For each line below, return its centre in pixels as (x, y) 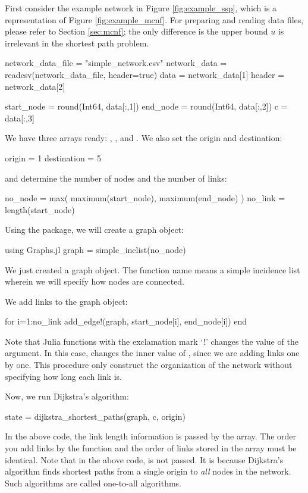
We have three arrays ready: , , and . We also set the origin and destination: (144, 138)
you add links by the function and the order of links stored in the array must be (151, 448)
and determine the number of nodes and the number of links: (116, 178)
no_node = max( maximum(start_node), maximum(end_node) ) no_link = (145, 198)
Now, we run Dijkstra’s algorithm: (67, 396)
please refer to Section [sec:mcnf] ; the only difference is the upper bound (136, 31)
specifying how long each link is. (63, 376)
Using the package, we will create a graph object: (95, 230)
